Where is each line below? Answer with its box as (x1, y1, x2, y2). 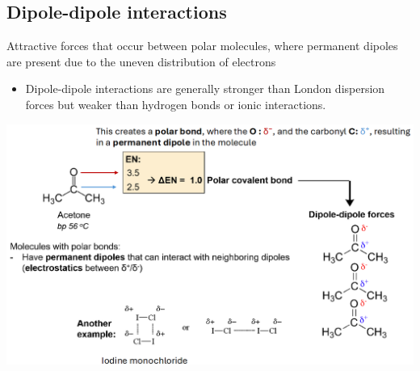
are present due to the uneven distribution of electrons (6, 53, 276, 70)
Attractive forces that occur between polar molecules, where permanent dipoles (6, 37, 398, 54)
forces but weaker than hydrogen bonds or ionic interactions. (25, 95, 326, 112)
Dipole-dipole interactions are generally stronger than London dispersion (25, 80, 385, 97)
